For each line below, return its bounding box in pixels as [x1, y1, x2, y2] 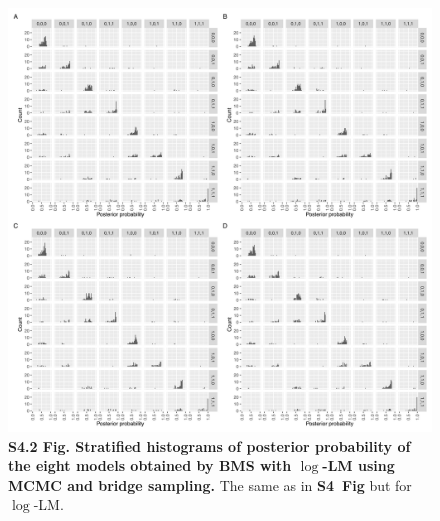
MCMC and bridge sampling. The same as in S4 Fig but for [8, 474, 412, 495]
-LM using [322, 455, 395, 476]
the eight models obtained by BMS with [8, 455, 292, 476]
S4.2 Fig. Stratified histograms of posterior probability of [8, 435, 411, 456]
